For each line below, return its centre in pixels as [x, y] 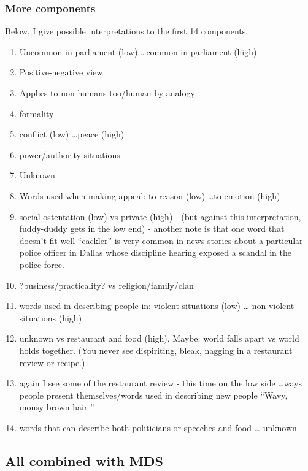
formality [37, 113]
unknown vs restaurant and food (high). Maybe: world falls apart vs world [159, 338]
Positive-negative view [61, 72]
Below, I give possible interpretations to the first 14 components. [127, 31]
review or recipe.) [52, 362]
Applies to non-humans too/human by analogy [107, 93]
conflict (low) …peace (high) [72, 134]
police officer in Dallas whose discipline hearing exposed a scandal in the [155, 252]
